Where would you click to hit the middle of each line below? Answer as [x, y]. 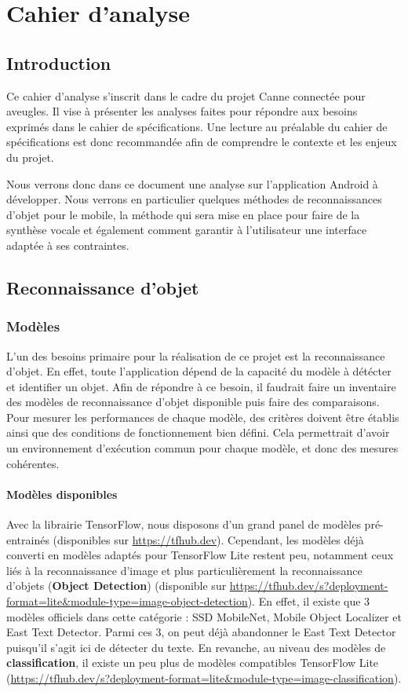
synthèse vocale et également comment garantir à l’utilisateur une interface [187, 230]
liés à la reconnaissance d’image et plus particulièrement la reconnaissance [184, 570]
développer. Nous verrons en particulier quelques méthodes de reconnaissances [194, 199]
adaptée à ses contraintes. [68, 245]
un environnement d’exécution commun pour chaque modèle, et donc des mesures [202, 448]
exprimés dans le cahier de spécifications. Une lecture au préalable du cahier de [197, 126]
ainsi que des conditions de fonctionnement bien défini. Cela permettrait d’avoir [198, 432]
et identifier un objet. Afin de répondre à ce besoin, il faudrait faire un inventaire [201, 386]
